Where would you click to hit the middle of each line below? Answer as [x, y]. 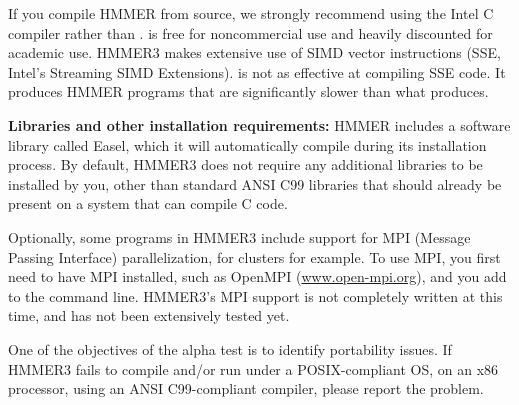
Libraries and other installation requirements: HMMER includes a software [259, 124]
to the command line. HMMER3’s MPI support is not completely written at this [255, 295]
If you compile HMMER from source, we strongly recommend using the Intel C [251, 13]
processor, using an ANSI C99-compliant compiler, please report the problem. [246, 388]
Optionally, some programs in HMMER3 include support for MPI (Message [239, 236]
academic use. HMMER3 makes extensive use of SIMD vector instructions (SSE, [254, 52]
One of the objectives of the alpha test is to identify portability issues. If [230, 348]
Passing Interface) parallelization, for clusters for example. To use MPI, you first [254, 256]
